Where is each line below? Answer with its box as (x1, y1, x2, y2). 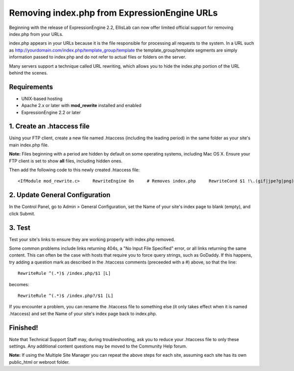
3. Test (9, 223, 30, 232)
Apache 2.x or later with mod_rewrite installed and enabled (21, 103, 142, 108)
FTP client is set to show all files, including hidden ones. (9, 158, 122, 164)
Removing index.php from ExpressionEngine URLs (9, 7, 218, 18)
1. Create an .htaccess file (9, 122, 90, 131)
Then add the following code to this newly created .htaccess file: (9, 167, 140, 173)
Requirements (9, 82, 53, 91)
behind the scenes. (9, 70, 48, 76)
